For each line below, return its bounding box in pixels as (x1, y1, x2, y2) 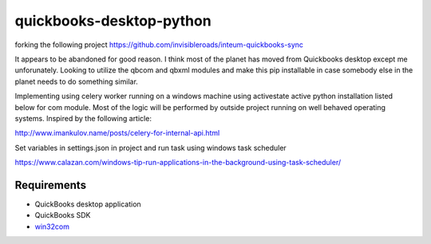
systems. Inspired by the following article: (14, 113, 152, 123)
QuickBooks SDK (34, 211, 91, 220)
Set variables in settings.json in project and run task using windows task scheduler (14, 143, 287, 152)
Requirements (14, 178, 87, 191)
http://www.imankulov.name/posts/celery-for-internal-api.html (14, 128, 220, 138)
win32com (34, 222, 69, 231)
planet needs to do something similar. (14, 77, 139, 86)
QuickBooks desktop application (34, 199, 141, 209)
